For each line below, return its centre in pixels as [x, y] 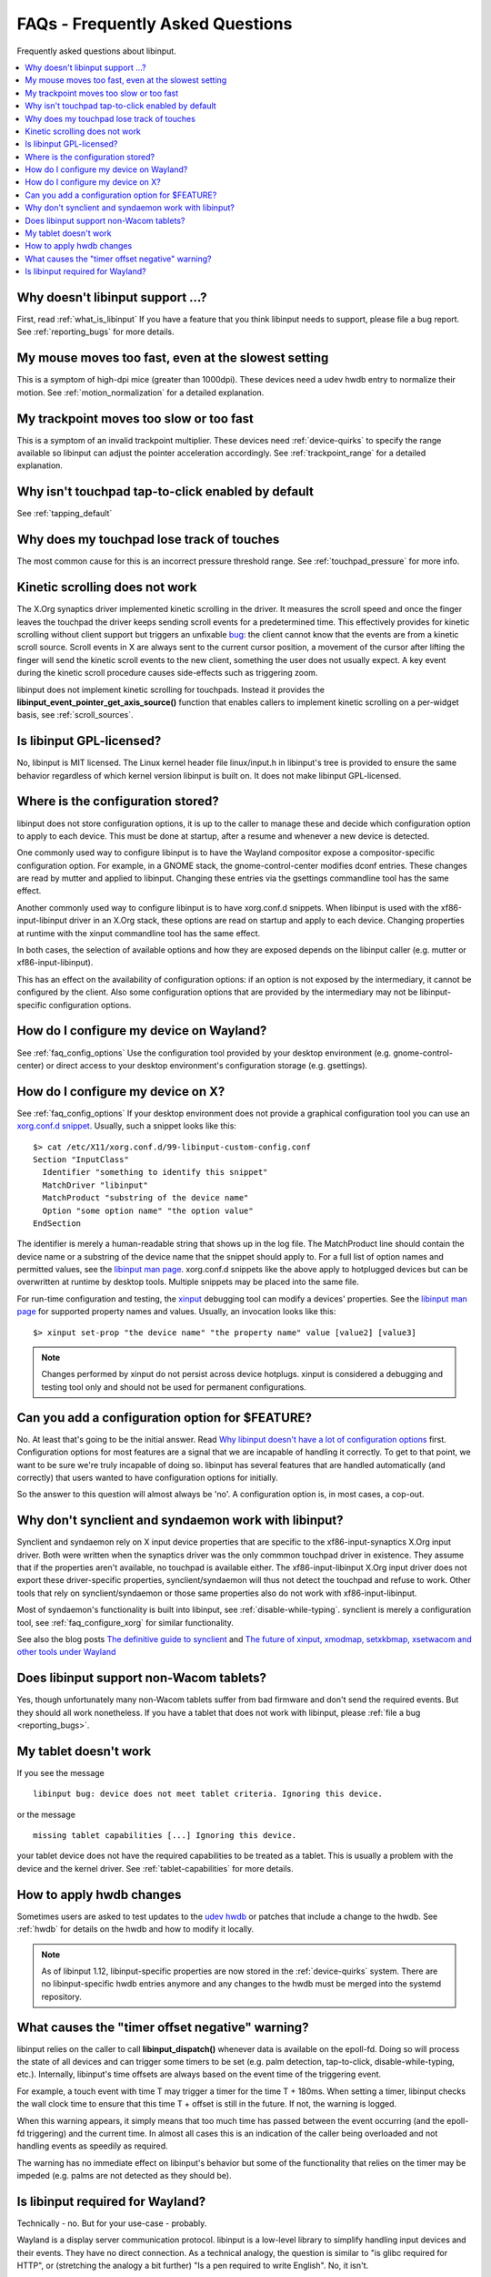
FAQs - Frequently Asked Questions [155, 24]
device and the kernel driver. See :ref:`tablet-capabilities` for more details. [155, 1868]
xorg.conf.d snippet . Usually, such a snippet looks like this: [126, 1126]
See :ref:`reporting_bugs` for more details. [95, 332]
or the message [46, 1814]
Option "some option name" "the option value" [148, 1210]
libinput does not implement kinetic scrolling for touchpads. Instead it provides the [171, 689]
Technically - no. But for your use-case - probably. [112, 2223]
